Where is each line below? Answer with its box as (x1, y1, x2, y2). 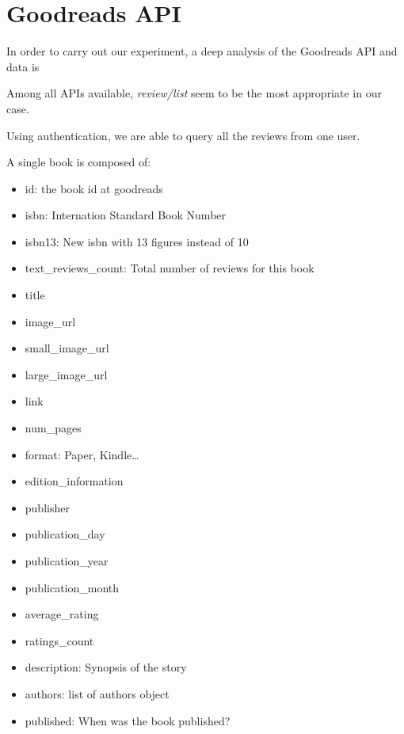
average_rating (25, 606, 99, 622)
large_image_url (25, 366, 108, 382)
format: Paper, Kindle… (25, 446, 139, 462)
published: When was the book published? (25, 712, 231, 728)
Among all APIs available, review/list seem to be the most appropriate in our (6, 85, 382, 101)
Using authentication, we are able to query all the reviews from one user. (6, 127, 360, 143)
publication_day (25, 526, 105, 542)
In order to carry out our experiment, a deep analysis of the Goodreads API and (6, 43, 398, 59)
